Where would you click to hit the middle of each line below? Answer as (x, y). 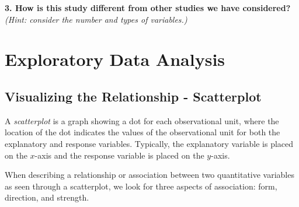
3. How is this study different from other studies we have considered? (148, 8)
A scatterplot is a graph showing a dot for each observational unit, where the (142, 120)
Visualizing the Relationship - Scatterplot (133, 96)
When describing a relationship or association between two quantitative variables (149, 175)
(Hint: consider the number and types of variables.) (96, 19)
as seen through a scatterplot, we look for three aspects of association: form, (141, 186)
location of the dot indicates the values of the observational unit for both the (142, 132)
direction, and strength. (47, 197)
